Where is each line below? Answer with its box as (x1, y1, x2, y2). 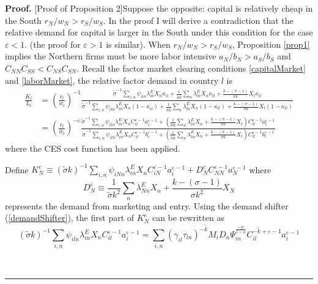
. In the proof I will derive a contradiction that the (103, 13, 294, 26)
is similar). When (106, 37, 171, 50)
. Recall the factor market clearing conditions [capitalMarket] (76, 61, 306, 74)
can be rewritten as (152, 211, 224, 224)
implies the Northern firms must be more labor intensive (5, 50, 216, 62)
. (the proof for (24, 37, 81, 50)
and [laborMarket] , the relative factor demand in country (5, 73, 219, 86)
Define (5, 163, 29, 176)
